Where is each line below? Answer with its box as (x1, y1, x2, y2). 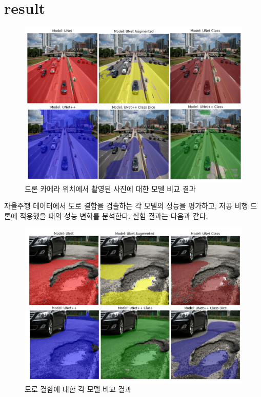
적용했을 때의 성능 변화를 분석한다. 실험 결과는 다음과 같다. (19, 210, 208, 221)
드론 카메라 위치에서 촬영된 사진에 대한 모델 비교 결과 (25, 183, 196, 194)
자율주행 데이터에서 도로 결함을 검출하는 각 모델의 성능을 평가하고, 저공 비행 (4, 200, 248, 211)
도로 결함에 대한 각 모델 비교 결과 (25, 384, 132, 394)
